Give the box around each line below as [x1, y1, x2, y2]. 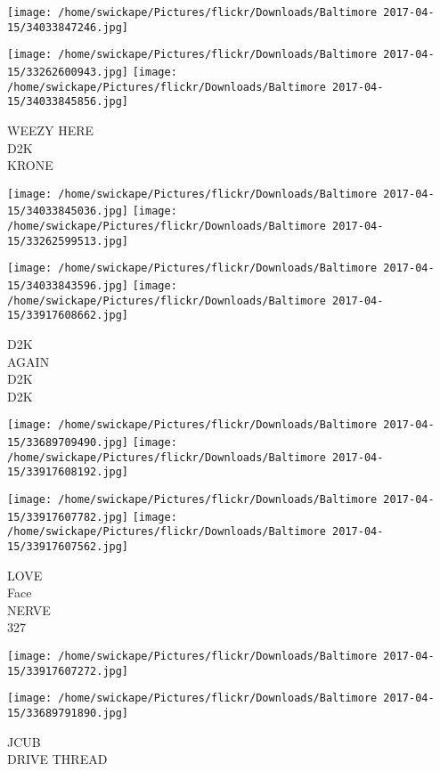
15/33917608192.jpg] [7, 466, 129, 479]
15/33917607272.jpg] [7, 664, 129, 678]
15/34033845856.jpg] [7, 95, 129, 109]
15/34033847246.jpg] [7, 20, 129, 34]
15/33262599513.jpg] [7, 234, 129, 248]
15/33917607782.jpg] [7, 510, 129, 523]
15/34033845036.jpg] [7, 205, 129, 218]
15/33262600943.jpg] [7, 65, 129, 78]
